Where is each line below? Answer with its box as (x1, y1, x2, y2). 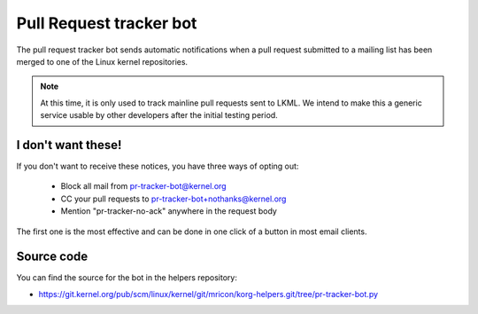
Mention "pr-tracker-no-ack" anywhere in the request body (60, 206, 278, 216)
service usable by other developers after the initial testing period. (40, 110, 278, 121)
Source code (16, 249, 89, 264)
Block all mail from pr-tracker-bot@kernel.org (60, 181, 227, 192)
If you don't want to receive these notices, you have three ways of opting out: (16, 161, 299, 172)
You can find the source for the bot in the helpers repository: (16, 272, 238, 283)
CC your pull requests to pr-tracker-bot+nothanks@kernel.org (60, 193, 287, 204)
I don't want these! (16, 137, 122, 153)
